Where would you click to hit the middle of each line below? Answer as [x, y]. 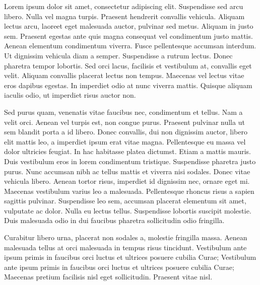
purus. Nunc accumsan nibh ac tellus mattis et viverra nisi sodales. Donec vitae [127, 171]
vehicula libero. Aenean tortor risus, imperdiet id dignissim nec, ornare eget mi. [127, 181]
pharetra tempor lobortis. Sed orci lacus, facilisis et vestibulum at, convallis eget [128, 65]
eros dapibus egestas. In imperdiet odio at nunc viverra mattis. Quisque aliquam [128, 85]
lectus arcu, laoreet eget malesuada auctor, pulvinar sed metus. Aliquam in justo [129, 26]
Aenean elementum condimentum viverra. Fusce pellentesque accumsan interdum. [130, 46]
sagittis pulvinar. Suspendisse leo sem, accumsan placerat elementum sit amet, [125, 201]
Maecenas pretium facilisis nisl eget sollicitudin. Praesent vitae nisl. [108, 277]
